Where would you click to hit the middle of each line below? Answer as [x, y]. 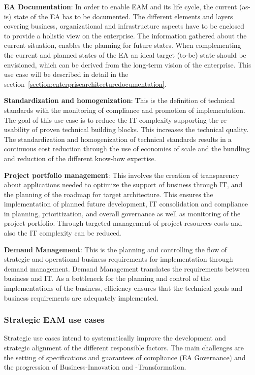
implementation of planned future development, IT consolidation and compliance [126, 204]
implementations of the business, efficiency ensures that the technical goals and [123, 288]
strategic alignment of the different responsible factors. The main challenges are [124, 348]
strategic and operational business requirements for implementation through [119, 259]
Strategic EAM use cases [54, 320]
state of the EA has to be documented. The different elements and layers [123, 16]
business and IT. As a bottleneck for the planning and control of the [107, 278]
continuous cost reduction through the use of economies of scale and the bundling [127, 149]
